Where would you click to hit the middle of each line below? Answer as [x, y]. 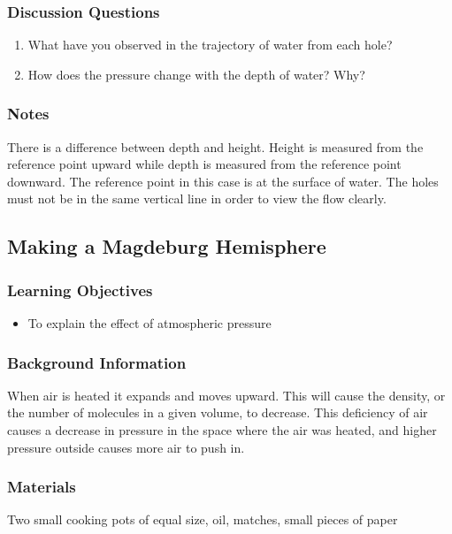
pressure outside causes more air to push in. [126, 447]
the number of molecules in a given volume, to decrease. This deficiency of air [218, 412]
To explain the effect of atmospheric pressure [149, 323]
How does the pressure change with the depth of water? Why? [196, 74]
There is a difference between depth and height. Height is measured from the [215, 146]
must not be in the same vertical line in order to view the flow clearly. [197, 198]
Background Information [97, 362]
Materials [42, 487]
